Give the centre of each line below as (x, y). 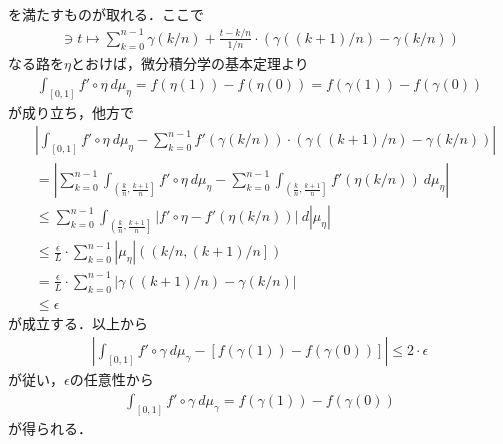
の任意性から (111, 379)
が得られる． (50, 427)
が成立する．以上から (78, 322)
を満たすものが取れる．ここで (106, 14)
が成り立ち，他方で (71, 111)
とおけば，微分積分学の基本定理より (189, 63)
